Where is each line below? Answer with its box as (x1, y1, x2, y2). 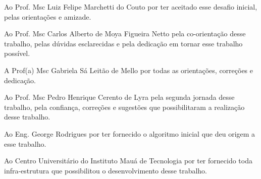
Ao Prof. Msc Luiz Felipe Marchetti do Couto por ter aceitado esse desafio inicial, (4, 2, 257, 12)
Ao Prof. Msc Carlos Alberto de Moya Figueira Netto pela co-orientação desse (4, 28, 246, 39)
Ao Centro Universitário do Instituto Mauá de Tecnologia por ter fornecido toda (4, 155, 252, 166)
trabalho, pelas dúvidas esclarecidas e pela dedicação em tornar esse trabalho (4, 38, 243, 48)
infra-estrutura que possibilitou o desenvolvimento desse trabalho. (4, 165, 207, 175)
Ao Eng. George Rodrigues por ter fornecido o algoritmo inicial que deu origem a (4, 128, 255, 139)
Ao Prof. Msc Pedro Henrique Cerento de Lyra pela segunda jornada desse (4, 92, 235, 102)
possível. (4, 48, 30, 58)
